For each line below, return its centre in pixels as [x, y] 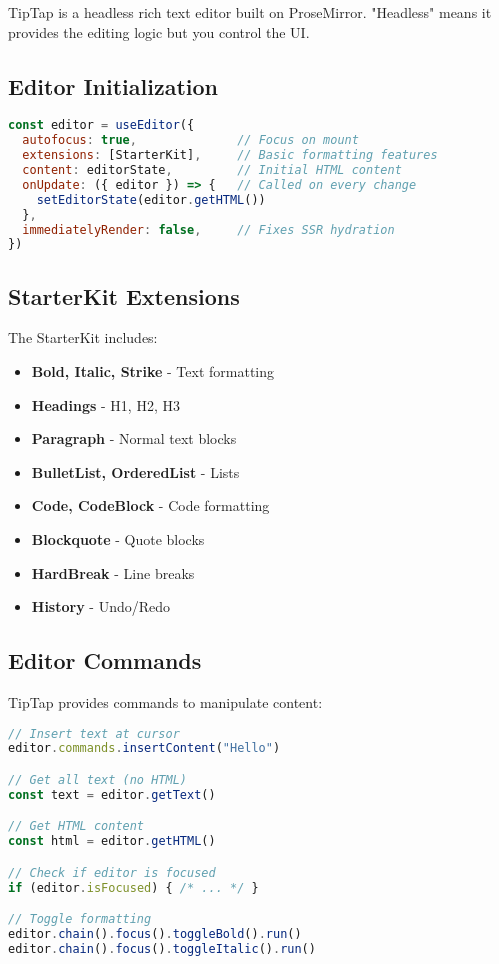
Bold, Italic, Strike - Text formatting [153, 371]
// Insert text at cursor [94, 733]
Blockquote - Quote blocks [118, 539]
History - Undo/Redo [101, 606]
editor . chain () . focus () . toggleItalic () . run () [162, 948]
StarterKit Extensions [124, 295]
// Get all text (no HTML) [97, 780]
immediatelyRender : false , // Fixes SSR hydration [208, 229]
